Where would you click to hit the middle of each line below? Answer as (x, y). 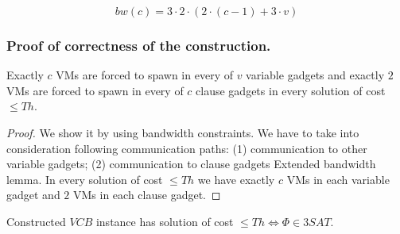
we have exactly (236, 179)
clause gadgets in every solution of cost (291, 90)
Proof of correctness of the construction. (139, 45)
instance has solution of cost (165, 221)
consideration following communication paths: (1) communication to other (187, 148)
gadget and (33, 195)
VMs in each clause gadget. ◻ (147, 195)
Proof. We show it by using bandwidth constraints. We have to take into (183, 132)
